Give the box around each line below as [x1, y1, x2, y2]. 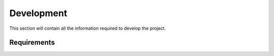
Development [9, 8, 67, 19]
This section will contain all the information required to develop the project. [9, 25, 166, 31]
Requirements [9, 38, 55, 47]
